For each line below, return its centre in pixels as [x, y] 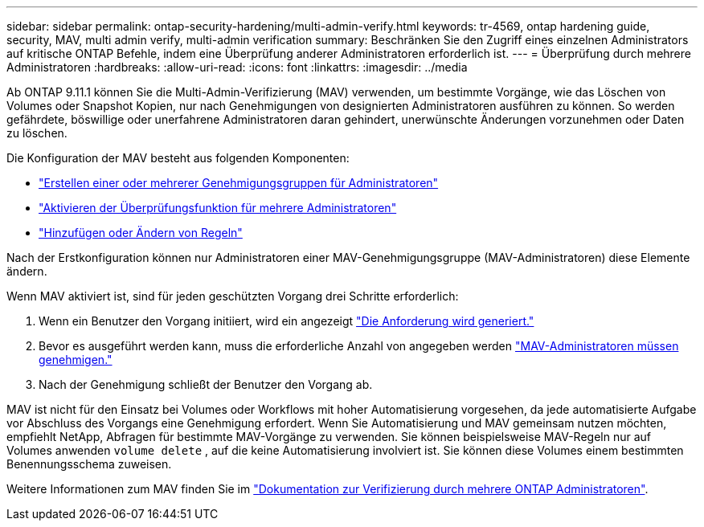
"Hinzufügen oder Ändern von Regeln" [141, 233]
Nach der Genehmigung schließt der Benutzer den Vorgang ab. [206, 384]
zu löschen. [37, 133]
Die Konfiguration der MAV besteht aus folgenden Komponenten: [178, 158]
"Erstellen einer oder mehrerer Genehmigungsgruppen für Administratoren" [239, 183]
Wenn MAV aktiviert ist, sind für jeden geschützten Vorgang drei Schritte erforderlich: [233, 296]
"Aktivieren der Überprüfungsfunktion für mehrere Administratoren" [218, 208]
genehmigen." [76, 360]
